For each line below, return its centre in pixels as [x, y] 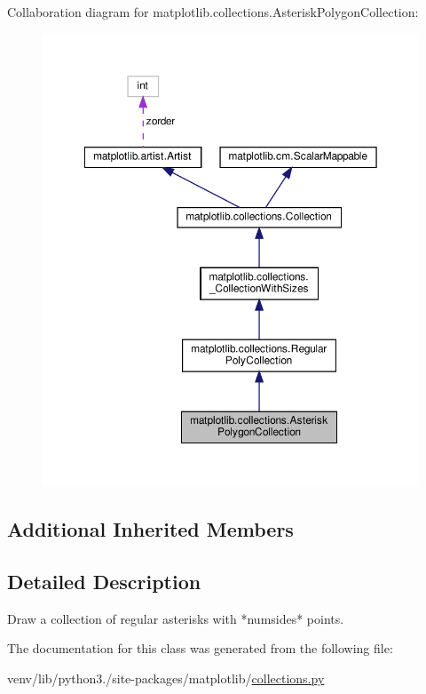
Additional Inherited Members [150, 529]
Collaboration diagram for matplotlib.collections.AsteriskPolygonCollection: [213, 12]
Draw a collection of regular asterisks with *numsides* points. [176, 618]
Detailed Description [104, 582]
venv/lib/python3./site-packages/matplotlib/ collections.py [166, 678]
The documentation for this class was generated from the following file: [200, 648]
